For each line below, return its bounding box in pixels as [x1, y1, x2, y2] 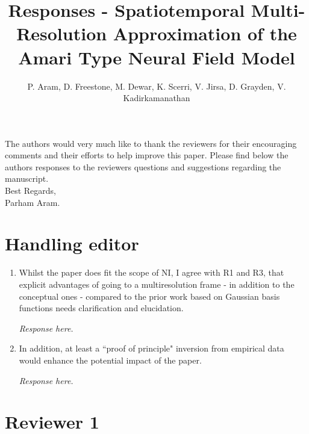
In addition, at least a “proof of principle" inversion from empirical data [19, 342, 284, 355]
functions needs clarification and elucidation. [19, 302, 184, 314]
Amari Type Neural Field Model [18, 45, 295, 69]
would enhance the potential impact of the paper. [19, 353, 202, 366]
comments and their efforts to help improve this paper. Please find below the [5, 149, 289, 161]
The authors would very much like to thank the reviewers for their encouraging [5, 137, 297, 149]
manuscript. [5, 172, 49, 185]
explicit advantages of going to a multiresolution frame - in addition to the [19, 277, 295, 290]
